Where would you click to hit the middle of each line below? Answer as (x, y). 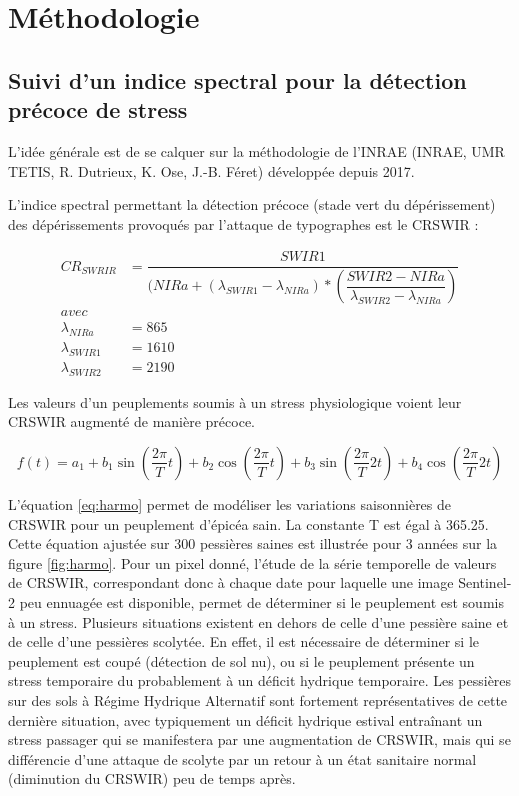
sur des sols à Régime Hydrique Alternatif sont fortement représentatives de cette (258, 699)
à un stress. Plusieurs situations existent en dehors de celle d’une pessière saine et (258, 621)
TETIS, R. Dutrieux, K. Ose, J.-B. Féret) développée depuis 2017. (211, 170)
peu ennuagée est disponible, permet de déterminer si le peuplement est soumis (261, 601)
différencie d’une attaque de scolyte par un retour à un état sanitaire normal (242, 758)
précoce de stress (98, 109)
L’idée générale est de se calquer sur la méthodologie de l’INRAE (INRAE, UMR (256, 150)
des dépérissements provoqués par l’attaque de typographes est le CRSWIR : (243, 223)
